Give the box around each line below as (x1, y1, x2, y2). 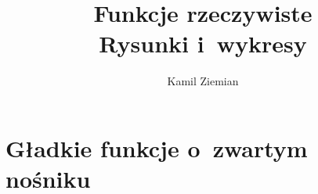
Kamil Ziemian (167, 73, 239, 89)
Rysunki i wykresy (99, 27, 307, 59)
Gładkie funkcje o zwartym (5, 131, 308, 163)
